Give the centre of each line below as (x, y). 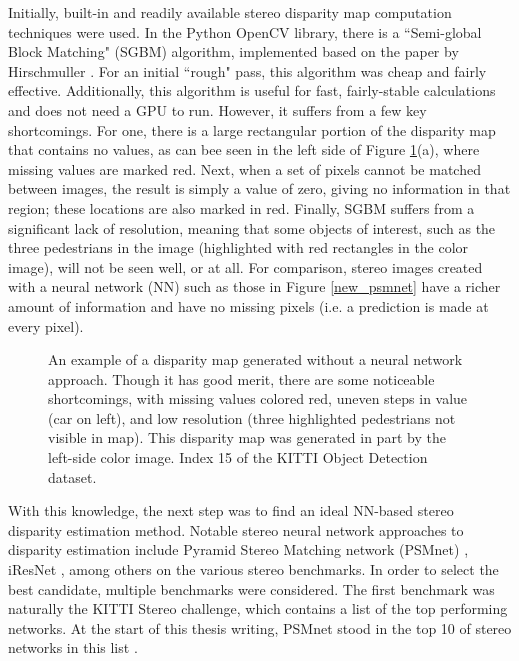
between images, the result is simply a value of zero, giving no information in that (259, 188)
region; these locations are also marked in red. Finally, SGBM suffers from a (241, 207)
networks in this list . (73, 647)
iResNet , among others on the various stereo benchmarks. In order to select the (253, 569)
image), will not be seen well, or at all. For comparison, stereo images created (245, 266)
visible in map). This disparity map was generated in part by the (247, 437)
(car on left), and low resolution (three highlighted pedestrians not (252, 417)
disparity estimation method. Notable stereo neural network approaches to (236, 529)
